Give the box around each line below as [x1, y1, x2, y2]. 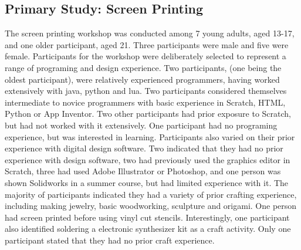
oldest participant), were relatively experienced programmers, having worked [5, 73, 280, 85]
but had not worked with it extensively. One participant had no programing [5, 119, 278, 131]
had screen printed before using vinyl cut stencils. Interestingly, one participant [5, 211, 290, 223]
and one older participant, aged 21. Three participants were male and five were [5, 38, 289, 50]
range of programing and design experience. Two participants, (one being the [5, 61, 282, 73]
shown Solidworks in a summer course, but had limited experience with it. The [5, 176, 289, 188]
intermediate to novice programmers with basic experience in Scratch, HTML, [5, 96, 286, 108]
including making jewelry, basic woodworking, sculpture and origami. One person [5, 200, 297, 212]
